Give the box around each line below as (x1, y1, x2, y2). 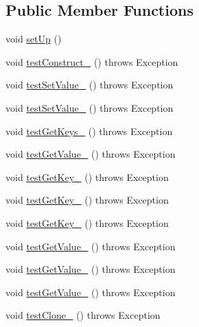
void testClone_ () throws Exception (5, 308, 161, 322)
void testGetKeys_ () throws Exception (5, 123, 173, 138)
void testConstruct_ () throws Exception (5, 54, 178, 69)
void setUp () (5, 32, 62, 46)
